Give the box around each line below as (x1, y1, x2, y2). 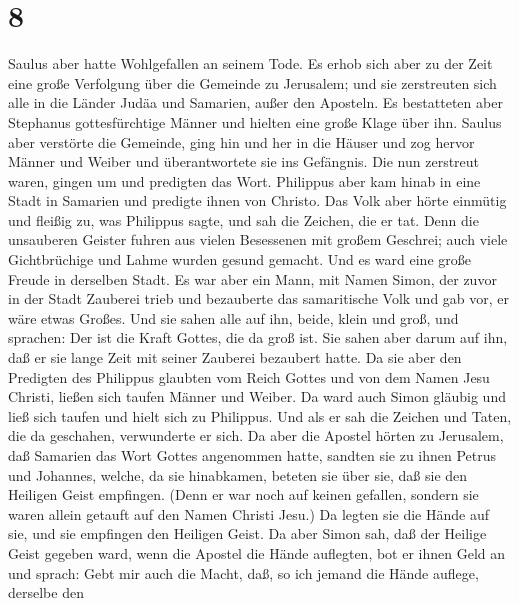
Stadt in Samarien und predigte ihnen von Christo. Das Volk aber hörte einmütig (8, 190, 507, 211)
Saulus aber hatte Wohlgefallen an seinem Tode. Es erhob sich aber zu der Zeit (8, 53, 493, 74)
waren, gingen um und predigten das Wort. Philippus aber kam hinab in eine (8, 170, 481, 191)
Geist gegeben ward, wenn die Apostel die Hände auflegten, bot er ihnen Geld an (8, 542, 506, 563)
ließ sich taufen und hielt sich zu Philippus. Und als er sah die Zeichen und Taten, (8, 405, 512, 426)
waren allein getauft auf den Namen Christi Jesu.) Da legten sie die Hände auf (8, 503, 489, 524)
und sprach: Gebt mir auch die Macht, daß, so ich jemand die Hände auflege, (8, 562, 479, 583)
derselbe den (8, 582, 84, 603)
